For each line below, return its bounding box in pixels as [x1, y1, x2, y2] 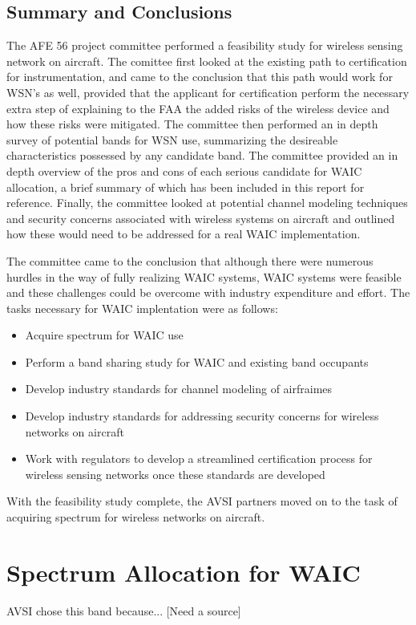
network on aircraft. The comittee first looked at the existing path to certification [6, 52, 407, 69]
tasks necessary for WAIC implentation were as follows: [6, 299, 278, 316]
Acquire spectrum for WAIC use [25, 327, 184, 343]
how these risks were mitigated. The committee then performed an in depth [6, 116, 378, 132]
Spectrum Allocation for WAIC [6, 555, 361, 588]
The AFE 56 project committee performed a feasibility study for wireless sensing [6, 37, 403, 54]
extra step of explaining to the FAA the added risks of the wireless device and [6, 99, 390, 116]
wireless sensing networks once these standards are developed [25, 465, 325, 482]
